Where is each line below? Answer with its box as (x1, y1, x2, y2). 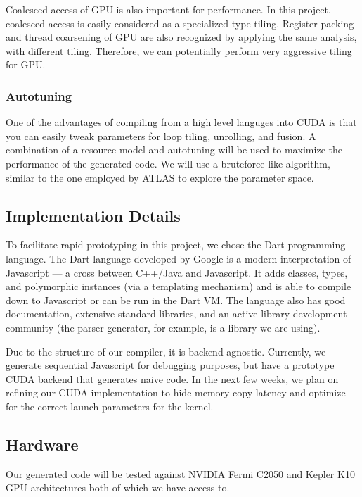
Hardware (6, 433, 79, 455)
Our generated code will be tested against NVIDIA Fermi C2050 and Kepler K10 (6, 466, 355, 481)
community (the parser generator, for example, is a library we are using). (6, 320, 321, 334)
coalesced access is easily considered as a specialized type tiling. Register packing (6, 15, 354, 30)
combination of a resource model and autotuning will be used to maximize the (6, 142, 342, 157)
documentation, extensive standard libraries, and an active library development (6, 306, 347, 321)
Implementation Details (6, 204, 181, 226)
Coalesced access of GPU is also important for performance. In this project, (6, 2, 331, 16)
